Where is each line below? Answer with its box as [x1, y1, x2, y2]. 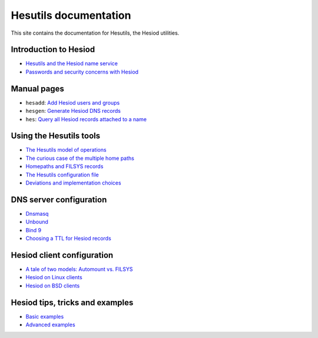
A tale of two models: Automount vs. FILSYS [25, 265, 133, 273]
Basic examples [25, 313, 64, 320]
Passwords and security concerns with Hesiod [25, 68, 138, 75]
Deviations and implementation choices [25, 179, 121, 186]
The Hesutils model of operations [25, 146, 107, 153]
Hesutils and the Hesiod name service [25, 60, 118, 67]
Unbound [25, 218, 48, 226]
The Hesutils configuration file [25, 171, 100, 178]
